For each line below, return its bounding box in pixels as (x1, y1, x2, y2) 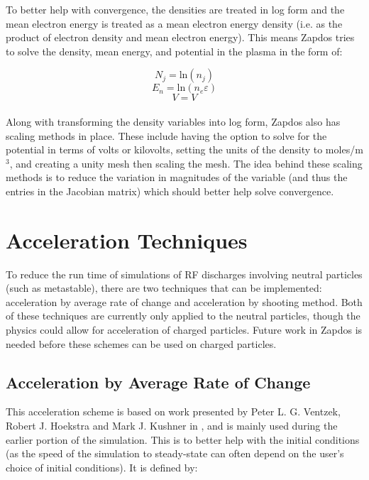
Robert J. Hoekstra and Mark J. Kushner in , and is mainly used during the (6, 418, 338, 433)
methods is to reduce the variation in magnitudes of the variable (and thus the (6, 170, 348, 185)
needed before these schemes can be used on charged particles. (6, 336, 277, 351)
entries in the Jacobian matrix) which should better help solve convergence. (6, 183, 334, 198)
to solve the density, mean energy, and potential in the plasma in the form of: (6, 43, 343, 58)
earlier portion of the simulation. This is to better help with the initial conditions (6, 432, 360, 447)
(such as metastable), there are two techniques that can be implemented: (6, 280, 322, 295)
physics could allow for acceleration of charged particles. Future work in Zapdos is (6, 322, 363, 337)
